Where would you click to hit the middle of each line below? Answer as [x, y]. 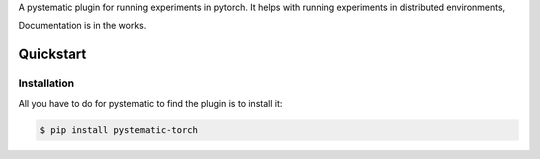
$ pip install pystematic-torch [119, 129]
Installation [46, 83]
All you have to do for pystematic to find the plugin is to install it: [150, 103]
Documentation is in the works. [82, 26]
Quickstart [52, 54]
